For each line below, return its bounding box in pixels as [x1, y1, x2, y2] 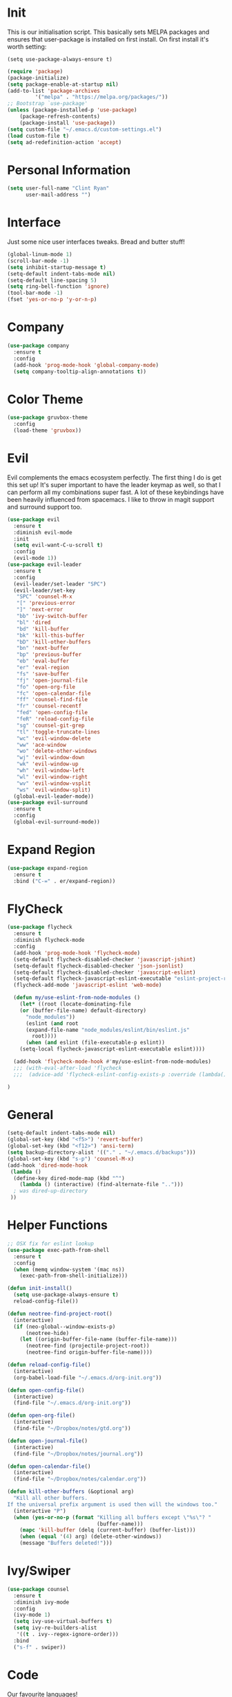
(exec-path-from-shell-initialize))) [19, 1272, 128, 1280]
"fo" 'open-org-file [16, 683, 76, 690]
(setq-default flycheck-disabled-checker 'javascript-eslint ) [13, 969, 196, 976]
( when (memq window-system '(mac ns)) [13, 1266, 126, 1273]
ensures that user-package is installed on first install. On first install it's [7, 35, 209, 43]
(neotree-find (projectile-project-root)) [25, 1343, 150, 1350]
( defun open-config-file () [7, 1386, 85, 1394]
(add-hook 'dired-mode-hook [7, 1161, 88, 1169]
